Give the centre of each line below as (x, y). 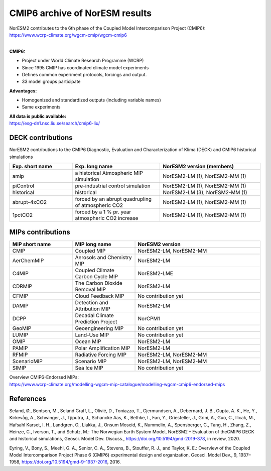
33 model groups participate (51, 82)
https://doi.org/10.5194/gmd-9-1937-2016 (64, 462)
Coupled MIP (90, 251)
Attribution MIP (93, 309)
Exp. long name (94, 166)
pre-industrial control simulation (113, 186)
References (28, 398)
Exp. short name (32, 166)
